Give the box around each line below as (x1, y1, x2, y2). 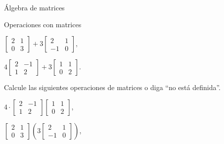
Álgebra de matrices (4, 2, 65, 12)
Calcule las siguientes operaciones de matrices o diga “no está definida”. (4, 82, 221, 93)
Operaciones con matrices (4, 19, 82, 29)
